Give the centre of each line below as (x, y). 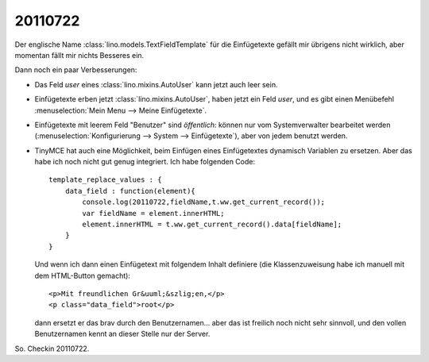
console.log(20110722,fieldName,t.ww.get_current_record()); (204, 202)
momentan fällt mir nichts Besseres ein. (79, 55)
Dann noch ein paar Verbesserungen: (76, 70)
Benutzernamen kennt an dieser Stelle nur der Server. (122, 334)
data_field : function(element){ (130, 191)
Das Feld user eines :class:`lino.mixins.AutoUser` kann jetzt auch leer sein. (156, 84)
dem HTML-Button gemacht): (83, 275)
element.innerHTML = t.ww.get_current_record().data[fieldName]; (212, 225)
